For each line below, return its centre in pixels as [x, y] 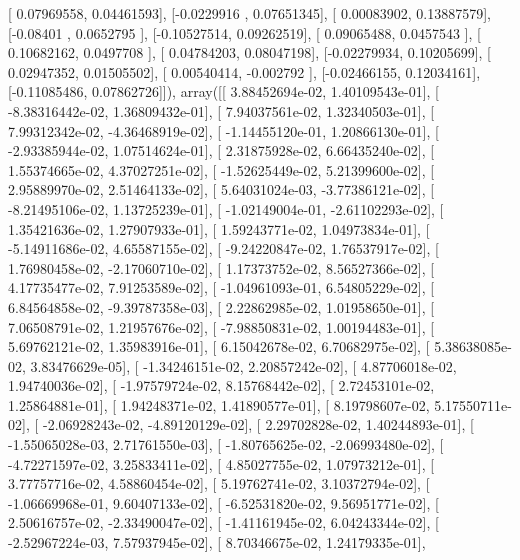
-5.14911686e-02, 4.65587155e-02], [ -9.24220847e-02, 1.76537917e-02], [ [223, 248]
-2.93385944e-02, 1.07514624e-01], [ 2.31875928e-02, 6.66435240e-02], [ [221, 150]
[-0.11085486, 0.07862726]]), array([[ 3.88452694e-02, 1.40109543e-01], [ [223, 91]
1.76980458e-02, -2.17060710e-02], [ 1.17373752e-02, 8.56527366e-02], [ [221, 267]
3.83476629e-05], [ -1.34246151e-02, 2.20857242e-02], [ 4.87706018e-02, [243, 365]
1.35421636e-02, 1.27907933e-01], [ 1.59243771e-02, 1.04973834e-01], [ [219, 228]
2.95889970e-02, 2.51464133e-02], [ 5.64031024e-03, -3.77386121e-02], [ [221, 189]
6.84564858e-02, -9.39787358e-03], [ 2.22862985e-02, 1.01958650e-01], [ [221, 306]
